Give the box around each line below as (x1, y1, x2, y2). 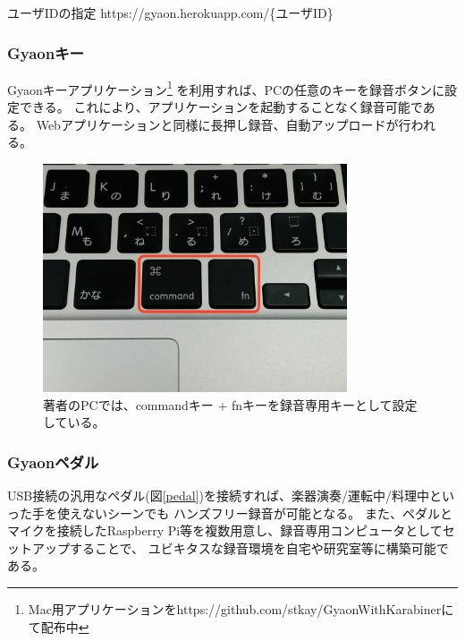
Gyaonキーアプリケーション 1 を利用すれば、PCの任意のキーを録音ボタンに (7, 77, 445, 98)
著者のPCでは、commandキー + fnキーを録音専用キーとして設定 (43, 395, 418, 414)
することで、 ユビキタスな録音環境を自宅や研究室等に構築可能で (69, 538, 449, 557)
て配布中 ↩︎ (28, 617, 89, 636)
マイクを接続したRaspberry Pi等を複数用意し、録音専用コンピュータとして (7, 521, 443, 540)
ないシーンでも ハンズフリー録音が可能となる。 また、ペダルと (81, 503, 452, 522)
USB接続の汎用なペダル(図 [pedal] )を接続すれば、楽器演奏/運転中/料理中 (7, 485, 429, 504)
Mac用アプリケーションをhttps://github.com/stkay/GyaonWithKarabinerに (28, 599, 454, 618)
